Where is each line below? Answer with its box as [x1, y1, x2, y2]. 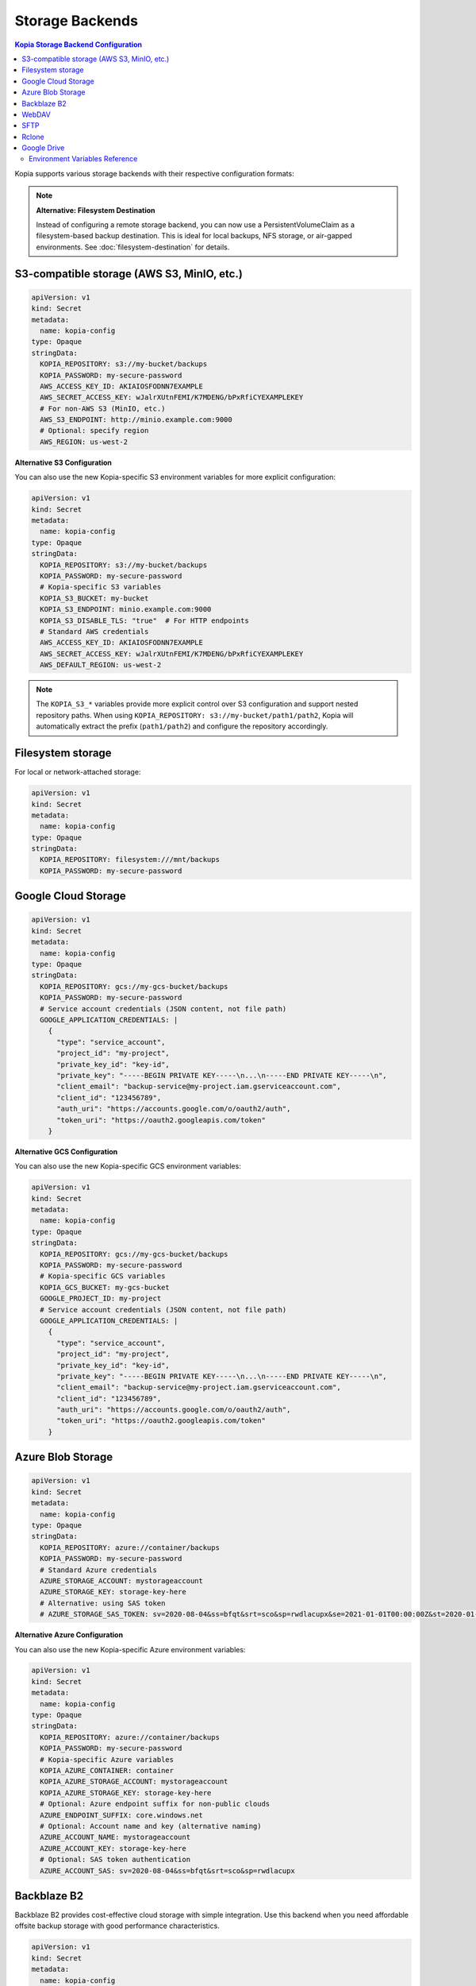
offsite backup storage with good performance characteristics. [14, 1921, 220, 1930]
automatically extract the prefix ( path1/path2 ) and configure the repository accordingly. [36, 721, 328, 731]
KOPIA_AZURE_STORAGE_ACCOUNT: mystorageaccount [40, 1777, 228, 1787]
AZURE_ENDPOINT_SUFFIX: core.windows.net [40, 1810, 204, 1819]
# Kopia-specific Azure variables [40, 1755, 175, 1764]
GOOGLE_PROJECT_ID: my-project [40, 1294, 162, 1303]
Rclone [21, 132, 45, 141]
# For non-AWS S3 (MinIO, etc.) [40, 404, 166, 413]
